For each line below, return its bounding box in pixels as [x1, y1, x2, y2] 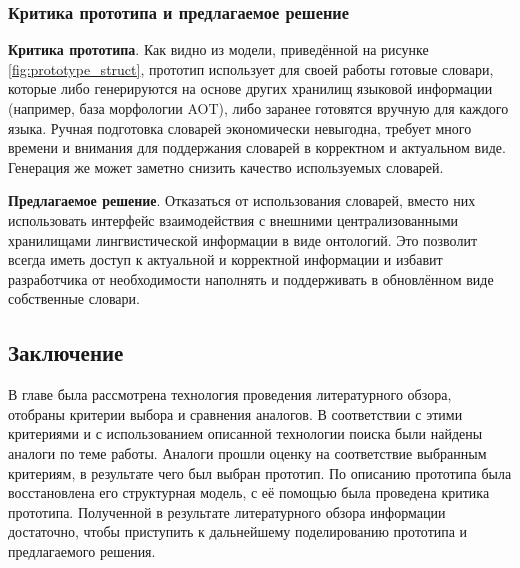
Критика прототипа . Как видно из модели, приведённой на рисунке [8, 39, 429, 60]
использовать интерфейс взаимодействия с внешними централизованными [8, 209, 459, 230]
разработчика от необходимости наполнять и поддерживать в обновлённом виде [8, 268, 494, 289]
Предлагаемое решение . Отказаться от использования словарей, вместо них [8, 190, 476, 211]
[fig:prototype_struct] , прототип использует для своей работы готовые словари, [8, 58, 494, 79]
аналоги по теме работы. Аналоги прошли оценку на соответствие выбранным [8, 442, 487, 463]
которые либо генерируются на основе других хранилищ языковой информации [8, 78, 493, 99]
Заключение [8, 337, 124, 368]
